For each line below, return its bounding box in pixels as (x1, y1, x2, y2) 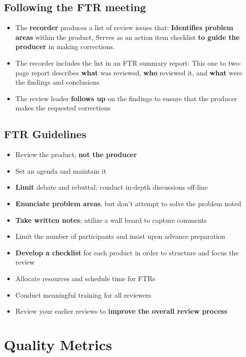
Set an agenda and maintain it (15, 165, 107, 176)
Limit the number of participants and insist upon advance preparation (15, 231, 226, 241)
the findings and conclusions (15, 77, 99, 87)
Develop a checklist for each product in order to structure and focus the (15, 247, 239, 257)
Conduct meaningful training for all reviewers (15, 289, 151, 300)
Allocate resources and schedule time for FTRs (15, 273, 155, 283)
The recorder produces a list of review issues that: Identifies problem (15, 22, 233, 33)
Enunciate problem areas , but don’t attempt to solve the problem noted (15, 198, 242, 208)
